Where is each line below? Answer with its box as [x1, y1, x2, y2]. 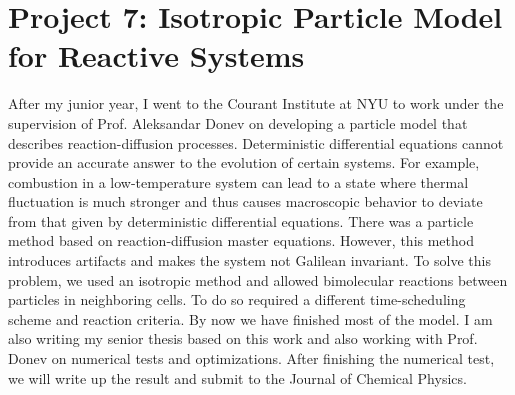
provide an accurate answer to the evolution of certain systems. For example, [8, 152, 480, 173]
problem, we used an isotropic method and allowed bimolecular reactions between [8, 269, 508, 290]
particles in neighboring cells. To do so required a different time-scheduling [8, 289, 466, 310]
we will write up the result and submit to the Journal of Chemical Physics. [8, 367, 467, 388]
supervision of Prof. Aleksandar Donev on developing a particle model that [8, 112, 468, 133]
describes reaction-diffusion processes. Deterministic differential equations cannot [8, 132, 504, 153]
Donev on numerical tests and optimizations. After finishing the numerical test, [8, 348, 495, 369]
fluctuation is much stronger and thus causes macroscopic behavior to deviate [8, 191, 483, 212]
